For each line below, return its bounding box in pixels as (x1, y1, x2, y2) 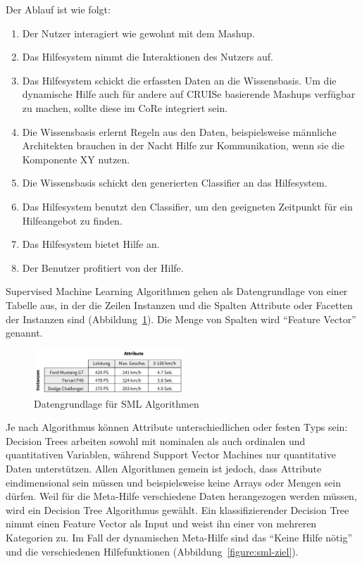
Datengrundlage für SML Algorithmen (34, 396, 199, 411)
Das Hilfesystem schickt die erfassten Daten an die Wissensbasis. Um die (22, 73, 337, 87)
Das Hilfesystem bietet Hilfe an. (22, 237, 160, 251)
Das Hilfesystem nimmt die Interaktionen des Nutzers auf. (22, 49, 273, 64)
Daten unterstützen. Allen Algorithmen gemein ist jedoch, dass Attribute (6, 460, 322, 475)
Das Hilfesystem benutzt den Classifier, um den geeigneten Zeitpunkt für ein (22, 199, 353, 213)
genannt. (6, 325, 43, 340)
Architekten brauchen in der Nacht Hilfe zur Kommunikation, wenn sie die (22, 138, 344, 153)
